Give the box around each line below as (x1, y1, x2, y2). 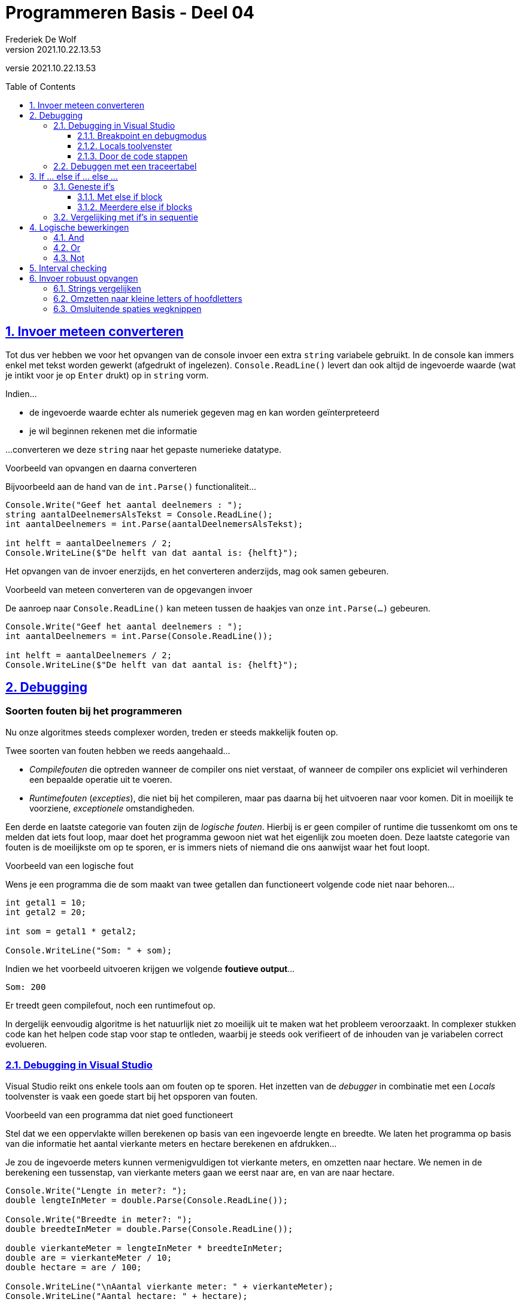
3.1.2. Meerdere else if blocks (77, 201, 193, 212)
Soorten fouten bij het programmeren (5, 705, 182, 717)
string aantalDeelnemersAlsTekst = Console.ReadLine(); (5, 509, 273, 519)
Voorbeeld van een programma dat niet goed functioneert (5, 1109, 233, 1120)
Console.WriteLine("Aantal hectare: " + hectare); (5, 1291, 248, 1301)
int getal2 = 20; (5, 907, 86, 917)
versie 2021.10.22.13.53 (5, 62, 96, 73)
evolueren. (5, 1038, 47, 1049)
